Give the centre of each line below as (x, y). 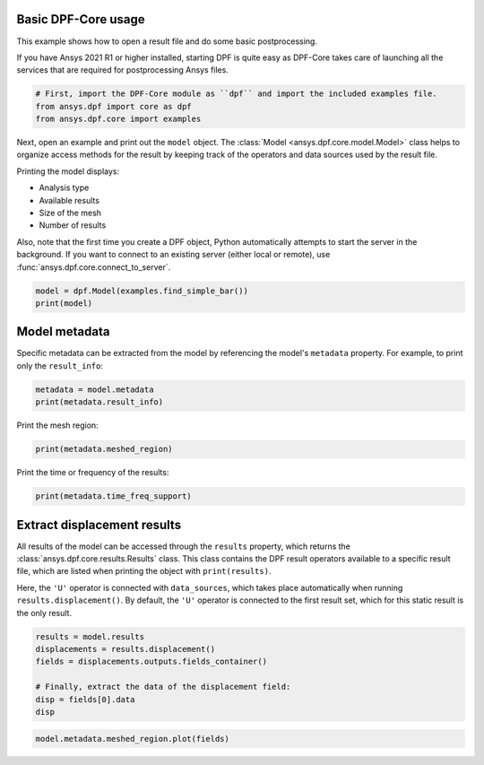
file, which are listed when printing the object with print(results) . (144, 571)
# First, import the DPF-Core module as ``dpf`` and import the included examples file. (237, 94)
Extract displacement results (99, 525)
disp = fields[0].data (85, 699)
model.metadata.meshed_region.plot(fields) (133, 739)
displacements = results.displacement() (125, 649)
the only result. (44, 613)
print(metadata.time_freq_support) (113, 496)
